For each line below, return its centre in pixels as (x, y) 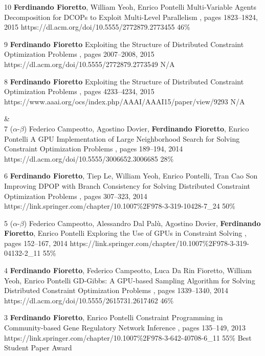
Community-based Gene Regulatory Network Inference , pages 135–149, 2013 (125, 328)
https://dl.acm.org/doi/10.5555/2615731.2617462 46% (89, 300)
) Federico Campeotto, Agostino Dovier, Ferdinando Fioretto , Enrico (136, 128)
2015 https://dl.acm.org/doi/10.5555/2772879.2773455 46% (97, 27)
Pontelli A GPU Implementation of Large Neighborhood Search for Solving (122, 138)
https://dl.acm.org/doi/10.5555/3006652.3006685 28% (89, 158)
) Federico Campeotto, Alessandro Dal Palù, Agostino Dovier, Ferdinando (142, 223)
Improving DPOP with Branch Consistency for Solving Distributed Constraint (127, 185)
